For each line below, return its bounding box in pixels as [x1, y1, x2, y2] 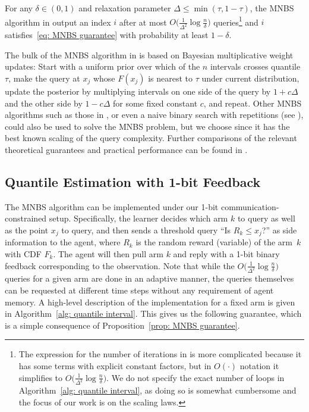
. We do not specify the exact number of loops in [106, 371, 285, 383]
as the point [5, 223, 49, 236]
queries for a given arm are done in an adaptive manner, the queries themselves [5, 272, 294, 285]
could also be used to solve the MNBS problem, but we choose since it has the [5, 120, 290, 132]
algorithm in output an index [5, 15, 111, 28]
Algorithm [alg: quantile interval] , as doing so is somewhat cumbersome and [18, 384, 297, 397]
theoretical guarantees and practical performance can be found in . [5, 143, 248, 155]
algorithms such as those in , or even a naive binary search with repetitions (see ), [5, 108, 304, 121]
